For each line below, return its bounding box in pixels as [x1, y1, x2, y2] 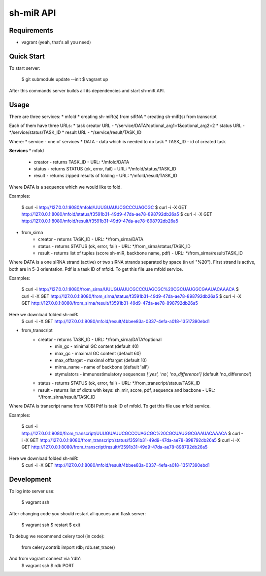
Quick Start [9, 52, 45, 60]
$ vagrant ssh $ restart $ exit [21, 522, 81, 528]
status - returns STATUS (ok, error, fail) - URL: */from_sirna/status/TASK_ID [38, 243, 191, 249]
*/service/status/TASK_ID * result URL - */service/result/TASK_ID [9, 129, 142, 135]
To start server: [9, 65, 40, 71]
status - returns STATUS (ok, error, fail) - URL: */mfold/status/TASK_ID [33, 166, 177, 171]
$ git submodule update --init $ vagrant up [21, 77, 108, 82]
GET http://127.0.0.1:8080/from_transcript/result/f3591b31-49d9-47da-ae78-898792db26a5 [21, 444, 208, 450]
